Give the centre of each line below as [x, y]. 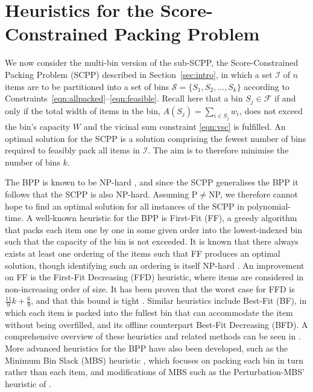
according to [267, 86]
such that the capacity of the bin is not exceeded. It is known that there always [152, 241]
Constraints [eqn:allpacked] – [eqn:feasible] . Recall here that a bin [124, 98]
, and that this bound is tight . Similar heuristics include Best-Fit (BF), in [169, 300]
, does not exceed [271, 110]
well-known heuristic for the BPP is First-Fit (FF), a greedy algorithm [166, 218]
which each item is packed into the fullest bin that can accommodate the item [149, 313]
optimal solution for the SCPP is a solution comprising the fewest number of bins [156, 138]
